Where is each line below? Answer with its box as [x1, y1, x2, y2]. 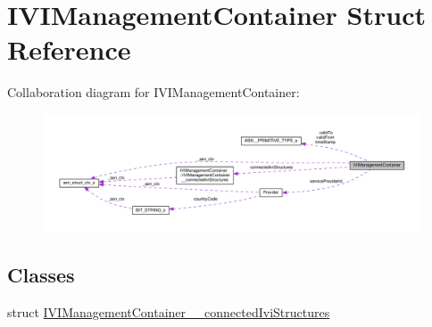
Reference [7, 31, 131, 68]
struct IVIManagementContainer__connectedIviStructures [7, 303, 330, 322]
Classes [7, 261, 75, 289]
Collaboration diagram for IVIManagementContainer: [7, 83, 300, 102]
